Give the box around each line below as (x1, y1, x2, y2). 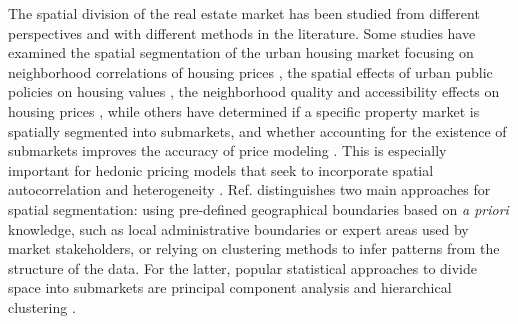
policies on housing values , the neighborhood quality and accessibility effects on (8, 81, 500, 102)
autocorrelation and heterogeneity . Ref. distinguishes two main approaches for (8, 179, 491, 200)
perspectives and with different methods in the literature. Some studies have (8, 22, 476, 43)
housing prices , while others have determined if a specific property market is (8, 100, 480, 121)
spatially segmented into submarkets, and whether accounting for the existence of (8, 120, 507, 141)
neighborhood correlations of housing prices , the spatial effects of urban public (8, 61, 493, 82)
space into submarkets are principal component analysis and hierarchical (8, 277, 452, 298)
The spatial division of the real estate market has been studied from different (8, 3, 480, 23)
